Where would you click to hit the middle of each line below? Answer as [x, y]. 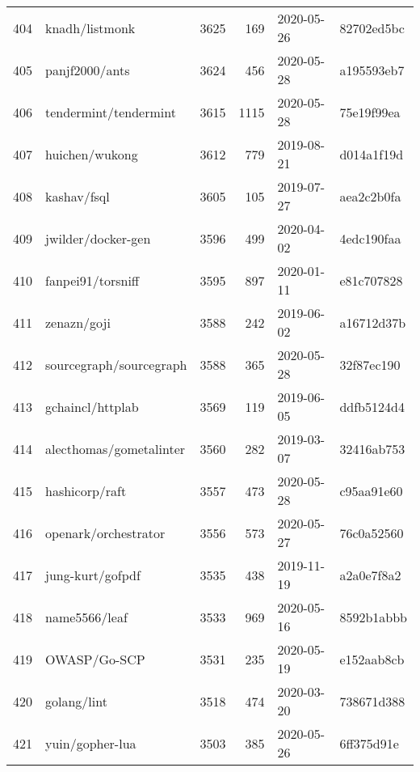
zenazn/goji [78, 322]
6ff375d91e [369, 743]
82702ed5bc [372, 28]
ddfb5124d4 [372, 406]
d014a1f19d [372, 154]
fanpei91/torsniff [92, 280]
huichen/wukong [92, 154]
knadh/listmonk [90, 28]
